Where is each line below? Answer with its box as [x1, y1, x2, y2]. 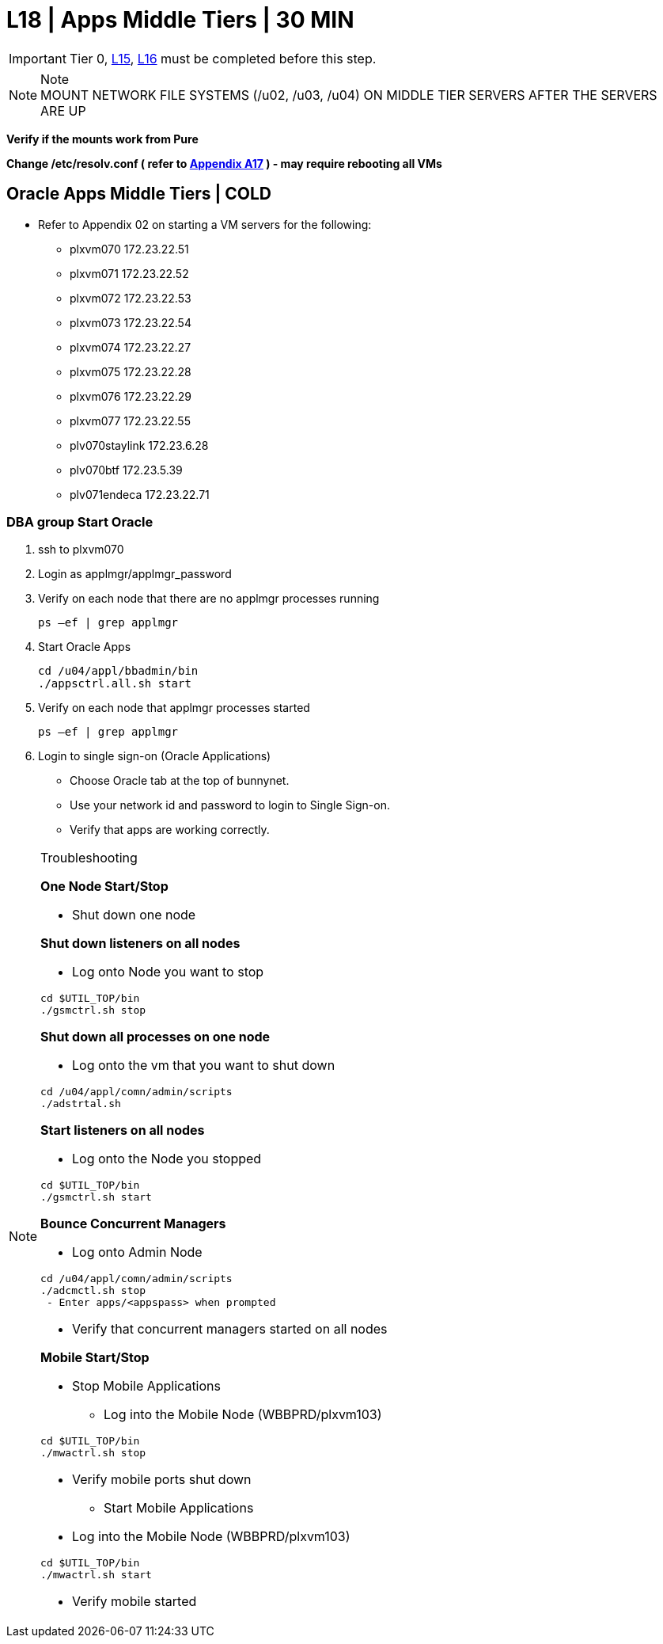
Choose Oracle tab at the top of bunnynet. [70, 774, 290, 788]
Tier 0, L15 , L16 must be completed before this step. [69, 50, 377, 67]
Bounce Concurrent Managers [40, 1216, 226, 1232]
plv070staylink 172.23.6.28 [70, 438, 209, 452]
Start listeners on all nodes [40, 1122, 205, 1139]
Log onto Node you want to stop [72, 964, 264, 980]
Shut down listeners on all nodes [40, 935, 241, 952]
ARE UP [40, 102, 86, 119]
